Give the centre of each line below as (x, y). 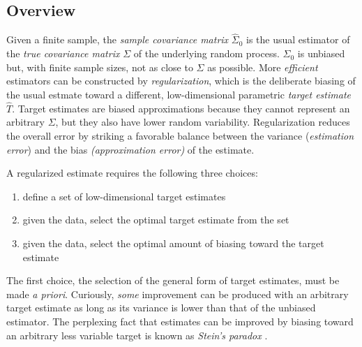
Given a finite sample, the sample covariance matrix (118, 39)
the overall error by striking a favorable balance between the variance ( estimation (180, 136)
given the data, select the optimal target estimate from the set (156, 220)
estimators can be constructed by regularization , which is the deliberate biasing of (181, 81)
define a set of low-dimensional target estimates (124, 196)
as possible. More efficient (263, 67)
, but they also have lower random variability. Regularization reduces (203, 122)
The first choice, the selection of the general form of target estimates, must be (173, 280)
